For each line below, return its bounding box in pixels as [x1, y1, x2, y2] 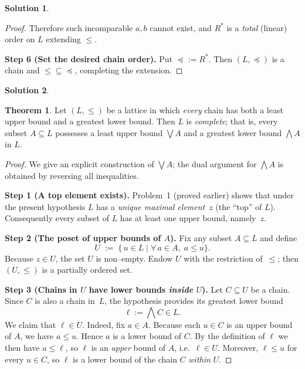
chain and [5, 64, 40, 76]
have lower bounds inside [89, 283, 194, 295]
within [188, 353, 211, 365]
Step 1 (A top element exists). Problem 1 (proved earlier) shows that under [5, 189, 294, 201]
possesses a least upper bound [55, 126, 163, 138]
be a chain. [250, 283, 290, 295]
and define [260, 231, 297, 243]
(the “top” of [215, 200, 262, 212]
